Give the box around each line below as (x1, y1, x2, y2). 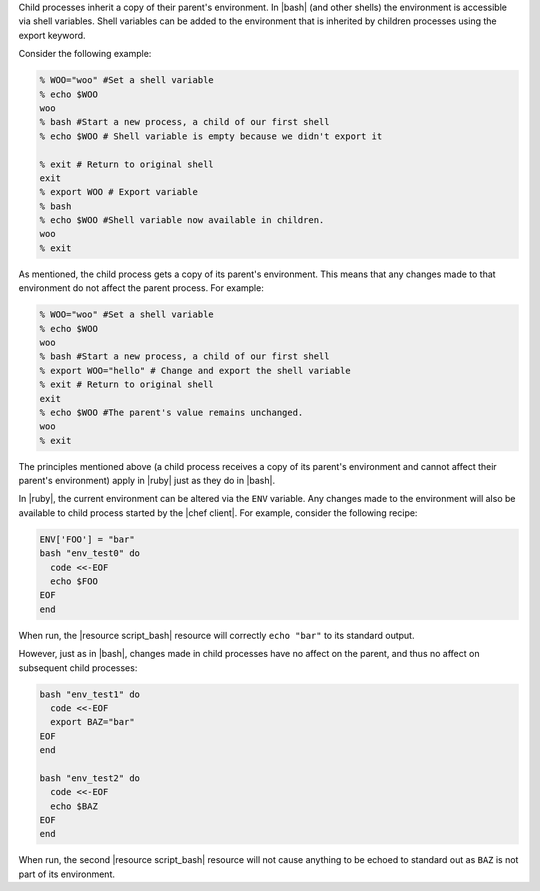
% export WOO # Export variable (39, 186, 199, 198)
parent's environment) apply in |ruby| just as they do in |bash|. (18, 475, 275, 487)
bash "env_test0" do (39, 548, 140, 559)
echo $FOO (50, 576, 99, 587)
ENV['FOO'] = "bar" (39, 533, 135, 545)
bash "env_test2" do (39, 772, 140, 784)
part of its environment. (18, 868, 115, 880)
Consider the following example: (18, 48, 152, 60)
